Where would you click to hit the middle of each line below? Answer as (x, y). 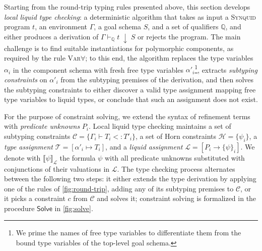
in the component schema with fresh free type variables (98, 69)
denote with (22, 157)
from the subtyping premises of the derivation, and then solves (157, 79)
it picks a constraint (35, 198)
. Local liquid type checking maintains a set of (160, 126)
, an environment (61, 27)
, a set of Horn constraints (176, 136)
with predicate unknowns (42, 126)
